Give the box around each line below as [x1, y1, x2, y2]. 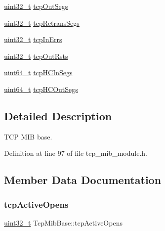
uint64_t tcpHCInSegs [4, 67, 73, 78]
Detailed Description [4, 108, 112, 123]
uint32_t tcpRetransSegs [4, 17, 80, 28]
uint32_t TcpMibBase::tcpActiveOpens [4, 217, 123, 228]
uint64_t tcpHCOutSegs [4, 84, 78, 94]
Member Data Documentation [4, 172, 162, 187]
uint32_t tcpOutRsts [4, 50, 68, 61]
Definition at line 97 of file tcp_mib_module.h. [4, 148, 147, 158]
